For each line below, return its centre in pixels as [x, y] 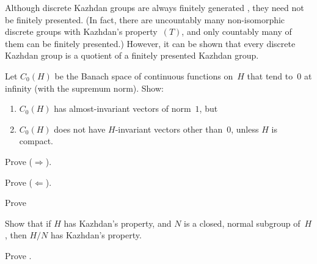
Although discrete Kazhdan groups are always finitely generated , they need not [155, 7]
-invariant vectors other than [169, 129]
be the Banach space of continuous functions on [144, 75]
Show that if [28, 223]
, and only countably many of [237, 31]
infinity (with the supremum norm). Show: [84, 88]
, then [16, 235]
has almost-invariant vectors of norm [122, 108]
